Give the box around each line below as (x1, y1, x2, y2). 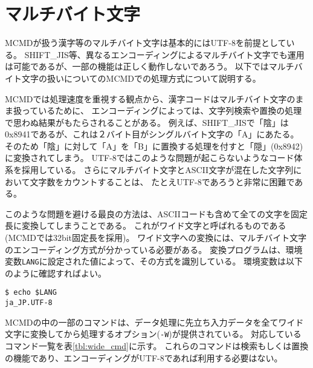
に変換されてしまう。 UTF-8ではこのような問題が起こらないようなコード (5, 151, 294, 164)
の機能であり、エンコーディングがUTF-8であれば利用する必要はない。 (5, 351, 283, 364)
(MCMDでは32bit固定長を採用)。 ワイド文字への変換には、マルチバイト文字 (5, 231, 307, 244)
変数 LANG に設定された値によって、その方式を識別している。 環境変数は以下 (5, 255, 303, 268)
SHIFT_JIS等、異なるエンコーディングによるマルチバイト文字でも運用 (24, 48, 305, 61)
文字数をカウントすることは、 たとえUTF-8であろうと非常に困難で (30, 175, 295, 188)
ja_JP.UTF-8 (5, 298, 53, 307)
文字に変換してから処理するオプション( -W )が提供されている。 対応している (5, 327, 302, 340)
